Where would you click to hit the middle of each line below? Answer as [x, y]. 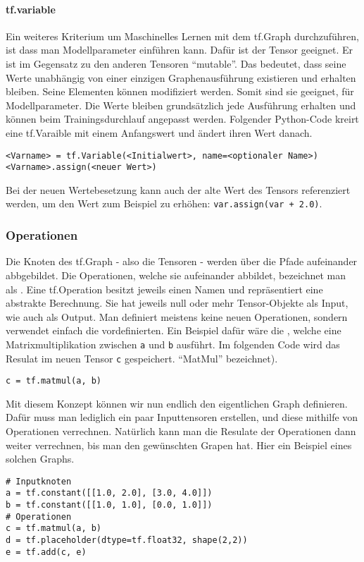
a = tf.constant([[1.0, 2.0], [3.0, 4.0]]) [109, 493]
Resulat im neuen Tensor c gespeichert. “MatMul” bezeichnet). [142, 358]
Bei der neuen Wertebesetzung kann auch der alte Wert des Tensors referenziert [178, 189]
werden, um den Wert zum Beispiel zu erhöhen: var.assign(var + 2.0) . [164, 203]
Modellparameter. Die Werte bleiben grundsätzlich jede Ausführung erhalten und [181, 105]
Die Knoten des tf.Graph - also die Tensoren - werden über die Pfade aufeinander [182, 261]
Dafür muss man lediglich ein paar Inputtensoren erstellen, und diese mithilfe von [182, 417]
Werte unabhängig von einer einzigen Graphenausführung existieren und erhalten [181, 77]
